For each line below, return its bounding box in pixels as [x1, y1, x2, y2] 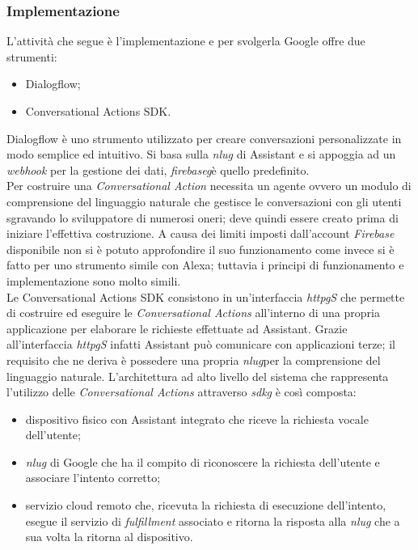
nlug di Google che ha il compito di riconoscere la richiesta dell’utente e [25, 453, 380, 470]
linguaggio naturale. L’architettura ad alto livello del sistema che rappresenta [6, 367, 389, 384]
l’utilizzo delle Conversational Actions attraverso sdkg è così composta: [6, 383, 357, 400]
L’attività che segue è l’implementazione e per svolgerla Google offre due [6, 32, 365, 49]
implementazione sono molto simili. [6, 272, 181, 289]
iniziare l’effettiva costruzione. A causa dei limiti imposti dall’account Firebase [6, 225, 395, 242]
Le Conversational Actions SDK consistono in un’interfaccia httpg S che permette [6, 288, 405, 305]
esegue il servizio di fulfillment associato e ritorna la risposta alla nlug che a [25, 512, 400, 529]
